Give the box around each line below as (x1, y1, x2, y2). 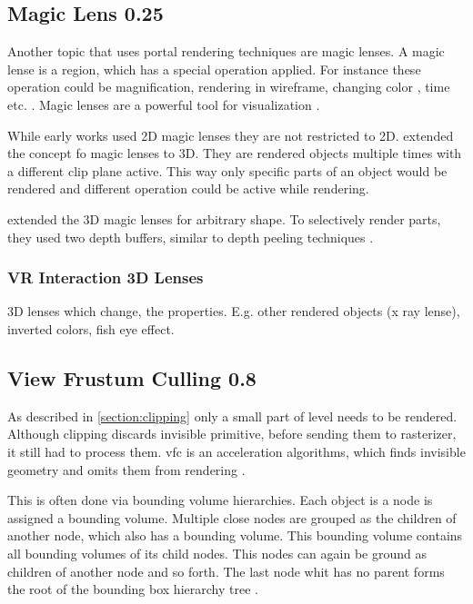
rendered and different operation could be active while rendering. (7, 179, 369, 198)
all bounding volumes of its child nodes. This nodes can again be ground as (7, 543, 427, 562)
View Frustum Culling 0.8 (7, 363, 257, 391)
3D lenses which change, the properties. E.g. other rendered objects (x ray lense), (7, 302, 460, 321)
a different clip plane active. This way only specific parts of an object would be (7, 161, 448, 180)
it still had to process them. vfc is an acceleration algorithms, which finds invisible (7, 441, 466, 460)
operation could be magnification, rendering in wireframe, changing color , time (7, 77, 450, 96)
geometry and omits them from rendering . (7, 460, 246, 479)
